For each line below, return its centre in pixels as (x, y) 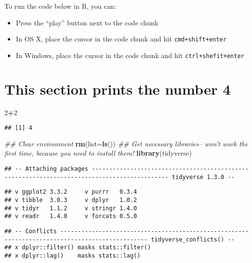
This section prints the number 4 (117, 89)
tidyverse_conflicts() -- (193, 239)
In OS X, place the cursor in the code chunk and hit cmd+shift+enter (121, 39)
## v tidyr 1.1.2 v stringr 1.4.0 (71, 208)
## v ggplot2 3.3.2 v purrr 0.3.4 (71, 192)
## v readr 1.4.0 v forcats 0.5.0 (71, 216)
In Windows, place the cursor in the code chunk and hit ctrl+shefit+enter (130, 55)
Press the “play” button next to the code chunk (87, 22)
